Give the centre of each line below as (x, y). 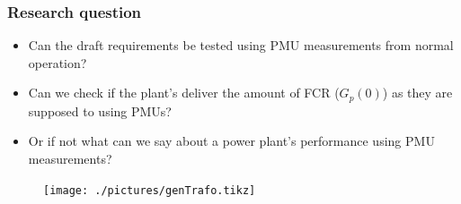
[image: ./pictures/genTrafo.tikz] (150, 190)
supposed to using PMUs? (100, 110)
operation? (58, 62)
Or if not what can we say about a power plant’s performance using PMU (231, 141)
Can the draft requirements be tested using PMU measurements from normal (241, 45)
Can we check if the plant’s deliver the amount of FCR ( (184, 93)
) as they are (417, 93)
